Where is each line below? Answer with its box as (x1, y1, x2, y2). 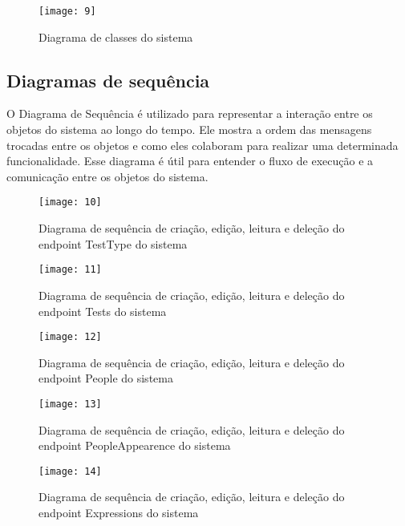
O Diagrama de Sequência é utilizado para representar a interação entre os (6, 105, 373, 122)
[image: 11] (38, 264, 102, 276)
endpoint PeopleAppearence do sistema (38, 437, 231, 454)
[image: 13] (38, 398, 102, 410)
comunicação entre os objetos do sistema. (6, 168, 209, 184)
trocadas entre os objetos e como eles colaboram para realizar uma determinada (6, 136, 399, 153)
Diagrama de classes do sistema (38, 28, 193, 45)
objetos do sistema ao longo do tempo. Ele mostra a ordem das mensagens (6, 121, 372, 138)
